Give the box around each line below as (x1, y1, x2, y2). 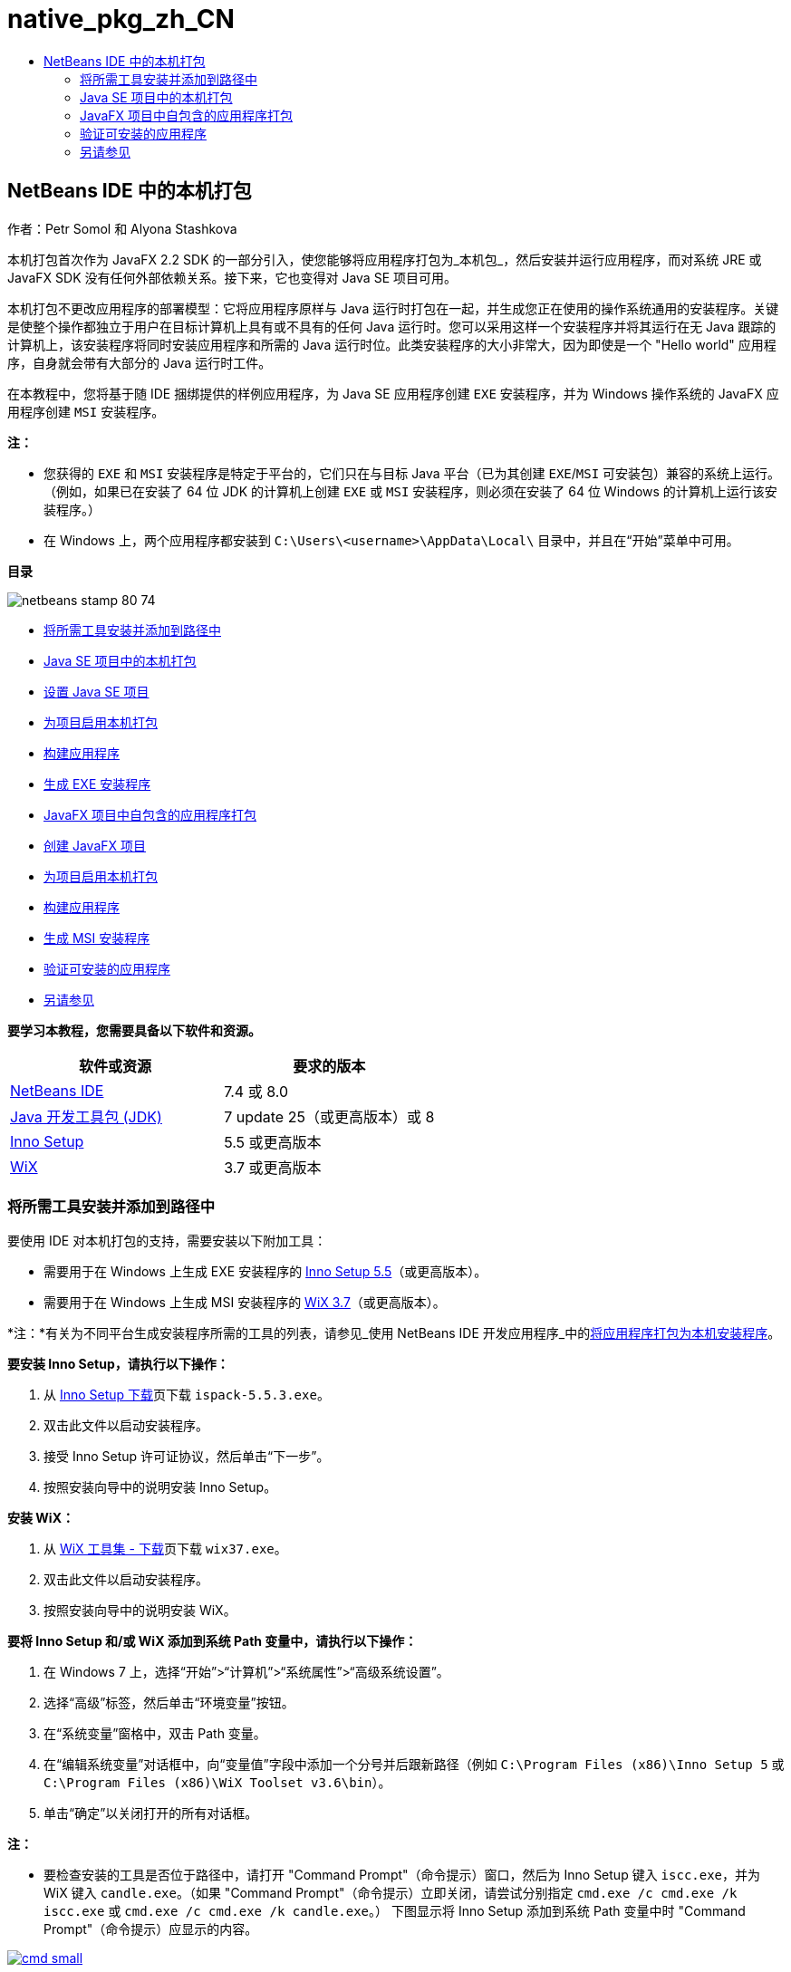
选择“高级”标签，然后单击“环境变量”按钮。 (43, 1695, 294, 1711)
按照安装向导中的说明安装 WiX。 (43, 1602, 236, 1619)
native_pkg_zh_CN (7, 4, 235, 34)
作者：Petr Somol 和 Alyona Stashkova (7, 220, 237, 236)
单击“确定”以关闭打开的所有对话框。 (43, 1805, 258, 1822)
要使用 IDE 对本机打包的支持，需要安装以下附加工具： (7, 1233, 327, 1249)
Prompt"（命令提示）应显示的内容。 (43, 1921, 258, 1938)
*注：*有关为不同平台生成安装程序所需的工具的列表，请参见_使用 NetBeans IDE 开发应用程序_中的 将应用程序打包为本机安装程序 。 (7, 1325, 781, 1342)
